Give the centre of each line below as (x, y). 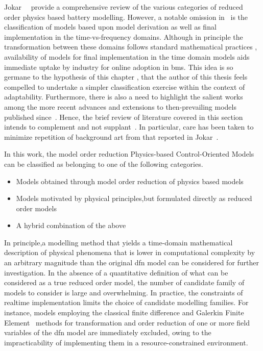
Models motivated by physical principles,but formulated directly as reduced (134, 198)
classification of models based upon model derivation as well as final (110, 27)
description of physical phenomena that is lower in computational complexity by (130, 252)
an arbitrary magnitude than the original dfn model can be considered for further (132, 262)
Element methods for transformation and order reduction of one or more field (127, 322)
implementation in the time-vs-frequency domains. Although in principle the (124, 36)
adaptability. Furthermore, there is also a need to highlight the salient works (124, 97)
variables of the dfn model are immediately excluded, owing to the (108, 332)
